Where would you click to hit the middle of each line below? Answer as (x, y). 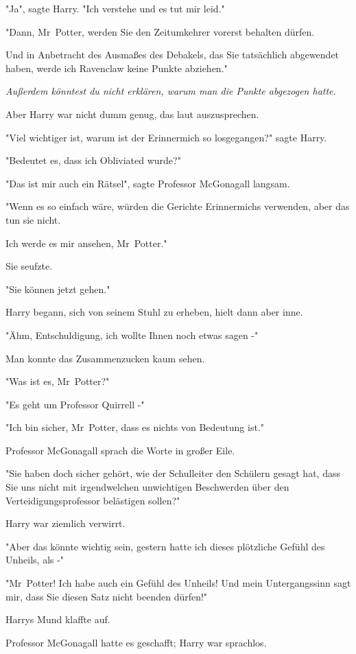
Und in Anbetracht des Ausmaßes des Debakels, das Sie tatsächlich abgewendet (173, 55)
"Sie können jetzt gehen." (58, 289)
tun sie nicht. (33, 219)
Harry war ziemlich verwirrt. (66, 523)
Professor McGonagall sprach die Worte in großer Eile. (120, 450)
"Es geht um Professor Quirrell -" (75, 404)
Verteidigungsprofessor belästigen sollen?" (93, 500)
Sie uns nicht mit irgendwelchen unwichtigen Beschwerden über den (147, 487)
